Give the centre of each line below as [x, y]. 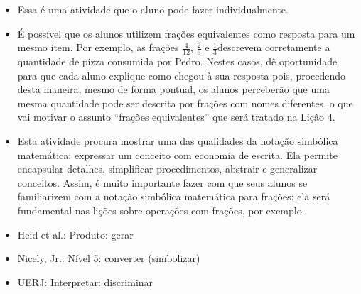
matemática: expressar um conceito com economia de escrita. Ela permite [177, 154]
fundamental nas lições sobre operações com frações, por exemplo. [161, 210]
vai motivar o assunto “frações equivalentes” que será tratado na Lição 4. [176, 117]
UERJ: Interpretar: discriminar [85, 282]
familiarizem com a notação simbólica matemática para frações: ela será [174, 196]
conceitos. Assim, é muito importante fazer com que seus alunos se [162, 182]
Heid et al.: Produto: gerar [75, 234]
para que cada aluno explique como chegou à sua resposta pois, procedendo [182, 75]
